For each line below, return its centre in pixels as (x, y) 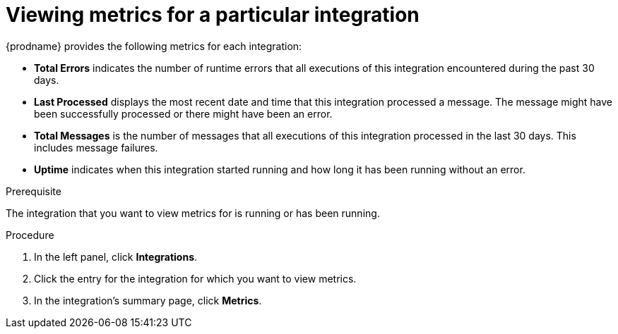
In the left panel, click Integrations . (116, 256)
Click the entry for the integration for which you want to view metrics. (195, 278)
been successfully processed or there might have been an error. (183, 113)
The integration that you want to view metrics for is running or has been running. (193, 213)
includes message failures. (96, 147)
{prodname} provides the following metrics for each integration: (154, 46)
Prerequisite (34, 191)
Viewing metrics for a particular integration (213, 15)
